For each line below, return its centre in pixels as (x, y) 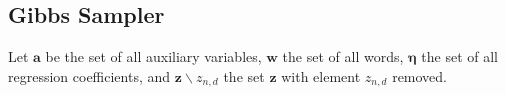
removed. (420, 75)
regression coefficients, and (89, 75)
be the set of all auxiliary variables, (153, 56)
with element (321, 75)
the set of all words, (343, 56)
